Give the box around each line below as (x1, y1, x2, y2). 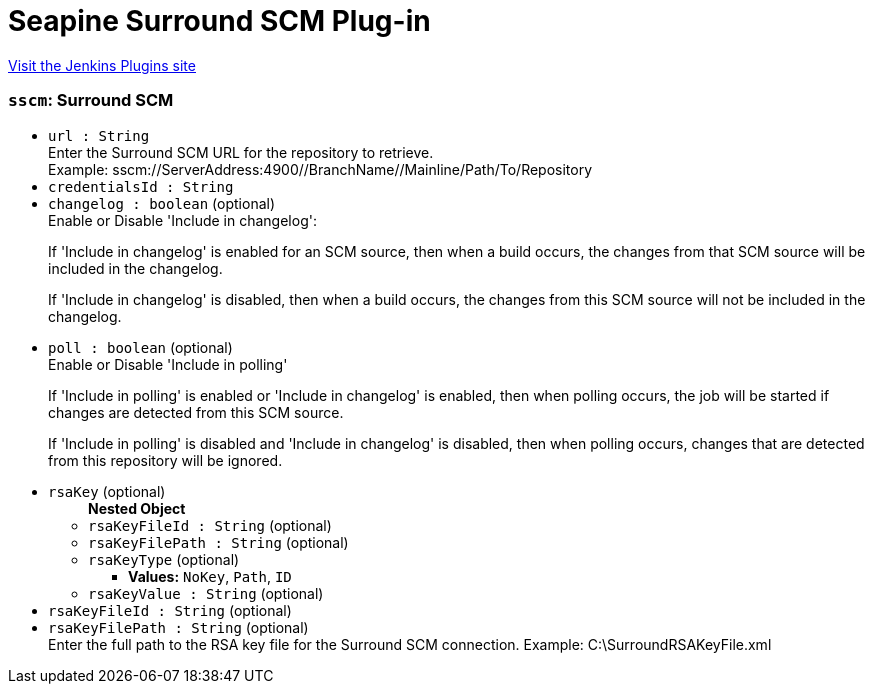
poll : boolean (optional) (48, 338, 233, 356)
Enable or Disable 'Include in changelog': (48, 211, 317, 229)
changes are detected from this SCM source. (48, 403, 344, 421)
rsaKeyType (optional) (88, 550, 240, 568)
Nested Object (88, 499, 186, 517)
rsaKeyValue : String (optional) (88, 584, 324, 602)
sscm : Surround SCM (8, 90, 174, 111)
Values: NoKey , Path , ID (128, 567, 292, 585)
